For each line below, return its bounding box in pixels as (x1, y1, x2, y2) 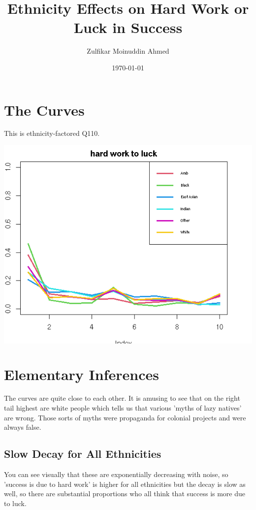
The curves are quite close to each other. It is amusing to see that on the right (4, 393, 240, 403)
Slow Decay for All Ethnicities (4, 446, 161, 461)
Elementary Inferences (4, 364, 159, 384)
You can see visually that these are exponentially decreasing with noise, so (4, 469, 228, 479)
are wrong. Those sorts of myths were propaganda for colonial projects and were (4, 412, 246, 422)
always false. (4, 422, 41, 432)
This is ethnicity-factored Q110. (4, 128, 100, 138)
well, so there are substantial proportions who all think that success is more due (4, 488, 246, 499)
